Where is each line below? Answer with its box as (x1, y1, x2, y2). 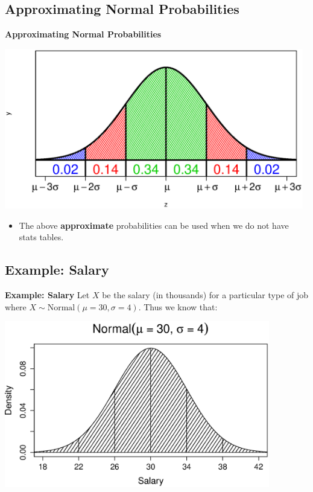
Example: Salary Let (5, 289, 90, 301)
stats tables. (19, 231, 64, 243)
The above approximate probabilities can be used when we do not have (19, 219, 289, 231)
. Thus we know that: (138, 300, 218, 313)
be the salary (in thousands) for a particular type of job (102, 289, 309, 301)
